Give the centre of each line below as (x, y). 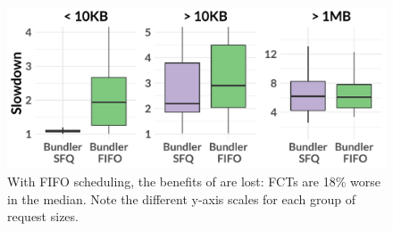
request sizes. (43, 216)
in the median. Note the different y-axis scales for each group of (181, 198)
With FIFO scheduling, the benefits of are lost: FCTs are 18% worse (194, 181)
